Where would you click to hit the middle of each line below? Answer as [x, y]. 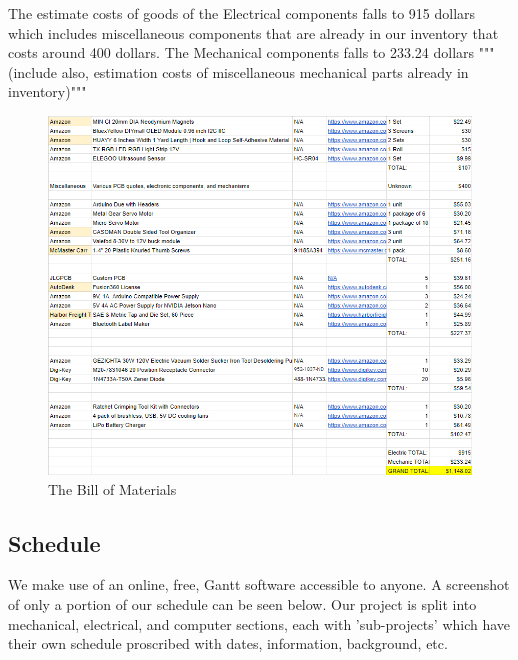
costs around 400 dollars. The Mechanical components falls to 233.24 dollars [241, 52]
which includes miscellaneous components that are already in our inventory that [253, 32]
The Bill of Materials [112, 488]
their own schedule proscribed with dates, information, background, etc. [228, 643]
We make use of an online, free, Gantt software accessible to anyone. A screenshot [259, 584]
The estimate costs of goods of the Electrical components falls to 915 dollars [242, 13]
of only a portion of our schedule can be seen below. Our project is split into [242, 604]
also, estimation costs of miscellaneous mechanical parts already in [265, 71]
